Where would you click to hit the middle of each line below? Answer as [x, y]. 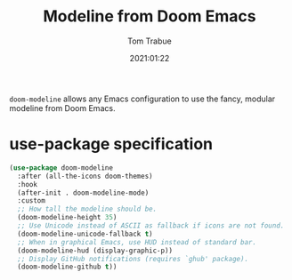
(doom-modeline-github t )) [67, 267]
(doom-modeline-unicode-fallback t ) [85, 234]
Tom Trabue [150, 41]
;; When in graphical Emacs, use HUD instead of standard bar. [137, 242]
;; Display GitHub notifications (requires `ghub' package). [133, 259]
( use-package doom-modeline [61, 168]
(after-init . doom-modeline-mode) [83, 193]
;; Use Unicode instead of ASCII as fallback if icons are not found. [151, 226]
